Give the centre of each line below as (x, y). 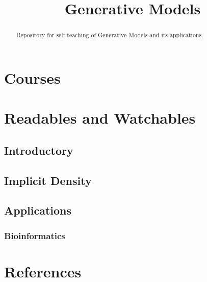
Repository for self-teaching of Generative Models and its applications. (110, 35)
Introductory (39, 150)
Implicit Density (48, 180)
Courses (32, 77)
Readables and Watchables (100, 118)
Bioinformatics (35, 235)
